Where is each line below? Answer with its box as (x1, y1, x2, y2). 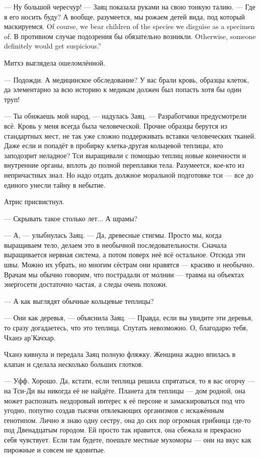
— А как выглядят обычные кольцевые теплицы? (4, 295, 154, 306)
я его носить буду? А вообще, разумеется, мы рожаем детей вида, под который (4, 11, 245, 22)
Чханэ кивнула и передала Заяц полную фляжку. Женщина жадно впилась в (4, 349, 235, 359)
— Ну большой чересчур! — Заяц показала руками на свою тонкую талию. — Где (4, 2, 255, 12)
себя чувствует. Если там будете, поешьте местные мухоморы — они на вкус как (4, 434, 251, 444)
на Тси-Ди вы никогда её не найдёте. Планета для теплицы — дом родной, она (4, 385, 245, 395)
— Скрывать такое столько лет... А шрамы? (4, 213, 137, 223)
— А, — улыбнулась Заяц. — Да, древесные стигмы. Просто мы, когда (4, 230, 222, 240)
